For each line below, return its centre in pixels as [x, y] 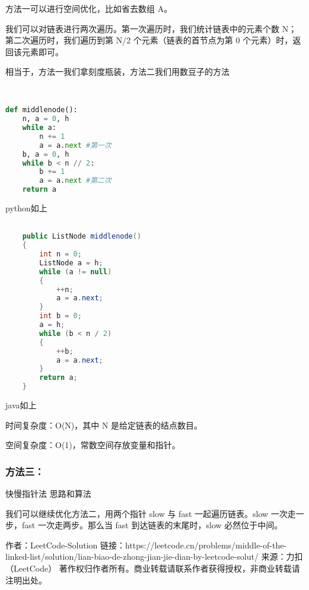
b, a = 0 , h [46, 154]
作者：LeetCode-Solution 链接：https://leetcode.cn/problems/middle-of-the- [146, 545]
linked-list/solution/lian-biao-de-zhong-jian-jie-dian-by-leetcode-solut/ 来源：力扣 [154, 556]
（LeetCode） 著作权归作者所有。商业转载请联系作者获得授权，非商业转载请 [153, 568]
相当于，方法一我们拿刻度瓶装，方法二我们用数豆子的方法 [117, 72]
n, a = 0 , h [46, 119]
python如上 [26, 208]
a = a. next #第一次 [75, 145]
